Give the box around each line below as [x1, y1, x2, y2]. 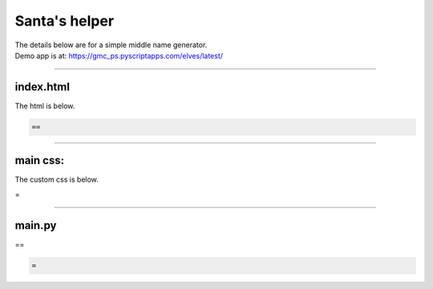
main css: [14, 154, 64, 167]
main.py [14, 219, 57, 232]
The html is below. [14, 101, 75, 110]
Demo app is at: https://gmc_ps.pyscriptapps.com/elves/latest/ [14, 50, 224, 60]
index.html [14, 80, 70, 94]
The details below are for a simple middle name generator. [14, 40, 208, 50]
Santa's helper [14, 12, 115, 30]
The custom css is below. [14, 175, 99, 184]
